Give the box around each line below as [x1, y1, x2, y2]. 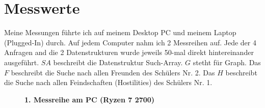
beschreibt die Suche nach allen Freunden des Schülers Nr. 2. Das [11, 67, 215, 77]
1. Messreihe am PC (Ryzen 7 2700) [24, 94, 155, 104]
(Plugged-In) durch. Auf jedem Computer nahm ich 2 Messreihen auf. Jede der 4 [4, 37, 256, 47]
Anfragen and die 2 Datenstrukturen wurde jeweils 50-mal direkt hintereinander [4, 47, 254, 58]
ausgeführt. [4, 57, 39, 67]
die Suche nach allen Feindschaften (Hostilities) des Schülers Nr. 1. [4, 77, 213, 88]
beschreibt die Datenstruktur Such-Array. [53, 57, 183, 67]
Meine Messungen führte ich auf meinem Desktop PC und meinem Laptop [4, 27, 236, 38]
